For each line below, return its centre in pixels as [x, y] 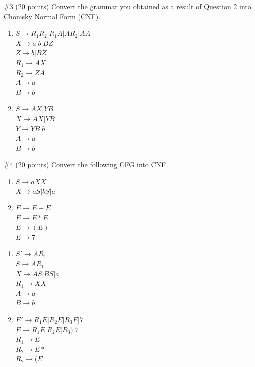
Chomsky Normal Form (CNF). [52, 16]
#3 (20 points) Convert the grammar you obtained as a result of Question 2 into [127, 6]
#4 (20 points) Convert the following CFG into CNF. [86, 164]
